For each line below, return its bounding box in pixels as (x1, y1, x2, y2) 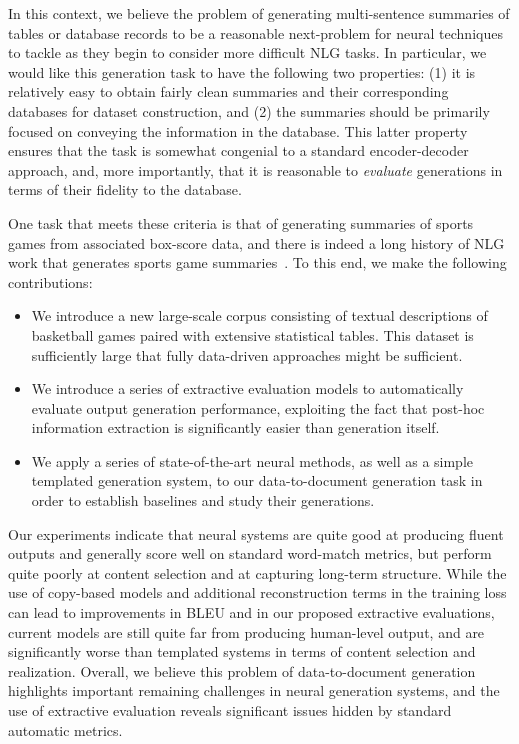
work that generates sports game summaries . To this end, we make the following (8, 252, 507, 273)
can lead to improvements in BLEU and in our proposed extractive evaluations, (8, 602, 495, 623)
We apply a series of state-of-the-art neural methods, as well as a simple (31, 450, 474, 471)
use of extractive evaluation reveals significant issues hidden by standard (8, 700, 452, 720)
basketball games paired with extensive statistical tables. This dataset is (31, 324, 474, 345)
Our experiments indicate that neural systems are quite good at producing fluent (8, 523, 504, 544)
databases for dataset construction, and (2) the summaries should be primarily (8, 100, 490, 121)
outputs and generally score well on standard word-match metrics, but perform (8, 543, 492, 564)
